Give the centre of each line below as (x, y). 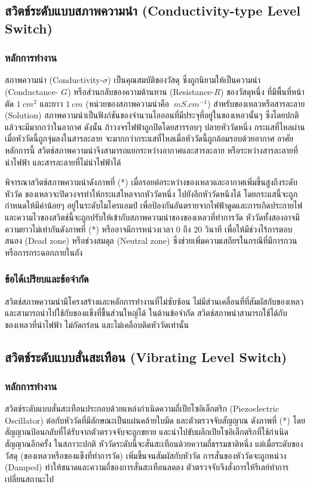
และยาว (51, 103)
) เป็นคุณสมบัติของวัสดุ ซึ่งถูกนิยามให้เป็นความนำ (184, 80)
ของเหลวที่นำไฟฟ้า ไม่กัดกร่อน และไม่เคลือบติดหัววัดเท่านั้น (97, 324)
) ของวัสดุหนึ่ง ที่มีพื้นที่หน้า (262, 91)
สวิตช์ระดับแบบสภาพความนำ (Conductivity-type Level (153, 10)
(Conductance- (32, 91)
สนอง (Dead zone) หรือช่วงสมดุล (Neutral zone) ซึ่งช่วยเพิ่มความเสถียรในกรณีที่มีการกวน (151, 241)
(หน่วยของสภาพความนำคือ (127, 103)
